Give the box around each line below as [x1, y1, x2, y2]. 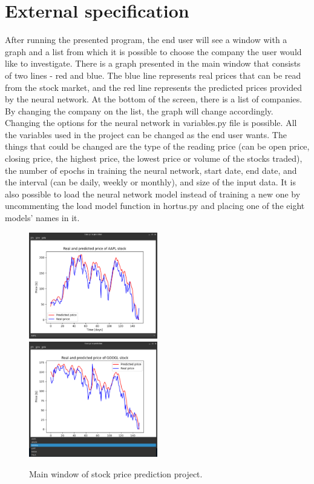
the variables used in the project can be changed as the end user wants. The [5, 128, 287, 141]
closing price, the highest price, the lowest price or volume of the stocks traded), [5, 152, 303, 165]
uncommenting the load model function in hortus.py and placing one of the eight [5, 199, 305, 212]
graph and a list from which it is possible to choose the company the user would [5, 45, 302, 58]
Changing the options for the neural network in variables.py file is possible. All [5, 116, 297, 129]
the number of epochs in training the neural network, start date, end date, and [5, 164, 297, 176]
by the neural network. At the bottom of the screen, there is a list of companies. [5, 93, 303, 105]
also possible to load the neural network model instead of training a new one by [5, 187, 301, 200]
